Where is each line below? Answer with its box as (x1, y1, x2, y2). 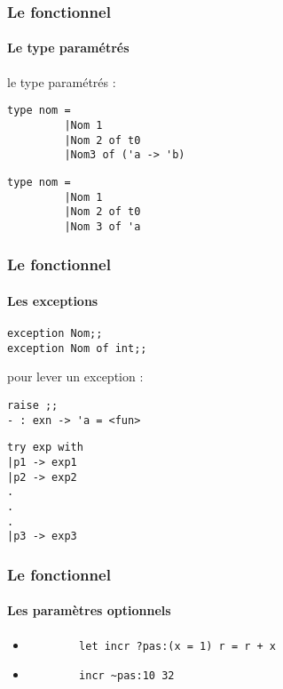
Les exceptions (7, 291, 98, 309)
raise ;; (7, 399, 59, 413)
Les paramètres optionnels (7, 601, 171, 620)
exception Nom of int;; (7, 341, 147, 355)
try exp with (7, 441, 83, 454)
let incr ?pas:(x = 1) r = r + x (79, 639, 276, 653)
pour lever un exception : (7, 367, 144, 386)
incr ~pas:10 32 (79, 669, 175, 683)
